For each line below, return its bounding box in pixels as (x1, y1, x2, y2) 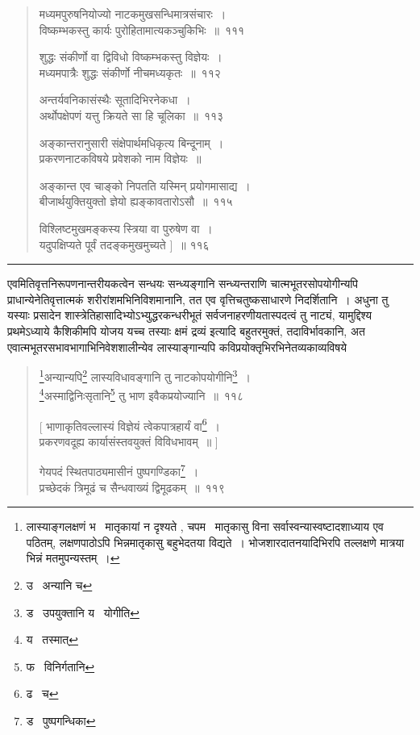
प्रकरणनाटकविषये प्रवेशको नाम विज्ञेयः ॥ (39, 150, 202, 167)
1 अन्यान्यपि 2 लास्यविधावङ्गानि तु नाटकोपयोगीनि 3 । (39, 366, 251, 385)
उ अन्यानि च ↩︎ (26, 577, 93, 594)
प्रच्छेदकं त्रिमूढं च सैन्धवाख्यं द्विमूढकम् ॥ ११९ (39, 478, 225, 495)
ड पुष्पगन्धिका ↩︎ (26, 712, 96, 729)
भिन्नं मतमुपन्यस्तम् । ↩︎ (26, 549, 120, 566)
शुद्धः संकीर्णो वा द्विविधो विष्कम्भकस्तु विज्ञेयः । (39, 48, 222, 65)
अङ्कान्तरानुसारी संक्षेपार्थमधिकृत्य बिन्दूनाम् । (39, 134, 224, 151)
